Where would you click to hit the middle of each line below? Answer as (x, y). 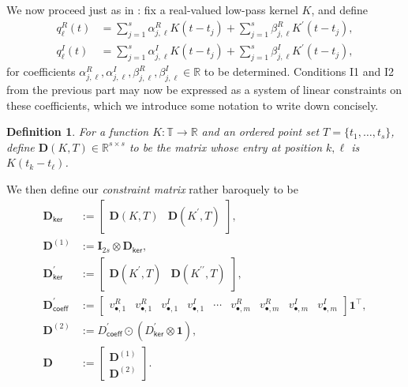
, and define (339, 9)
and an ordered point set (260, 132)
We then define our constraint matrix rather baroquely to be (152, 189)
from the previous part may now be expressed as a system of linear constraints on (204, 90)
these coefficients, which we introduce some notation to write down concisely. (193, 105)
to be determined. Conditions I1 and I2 (299, 71)
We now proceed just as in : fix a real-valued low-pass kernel (152, 9)
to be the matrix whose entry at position (226, 147)
